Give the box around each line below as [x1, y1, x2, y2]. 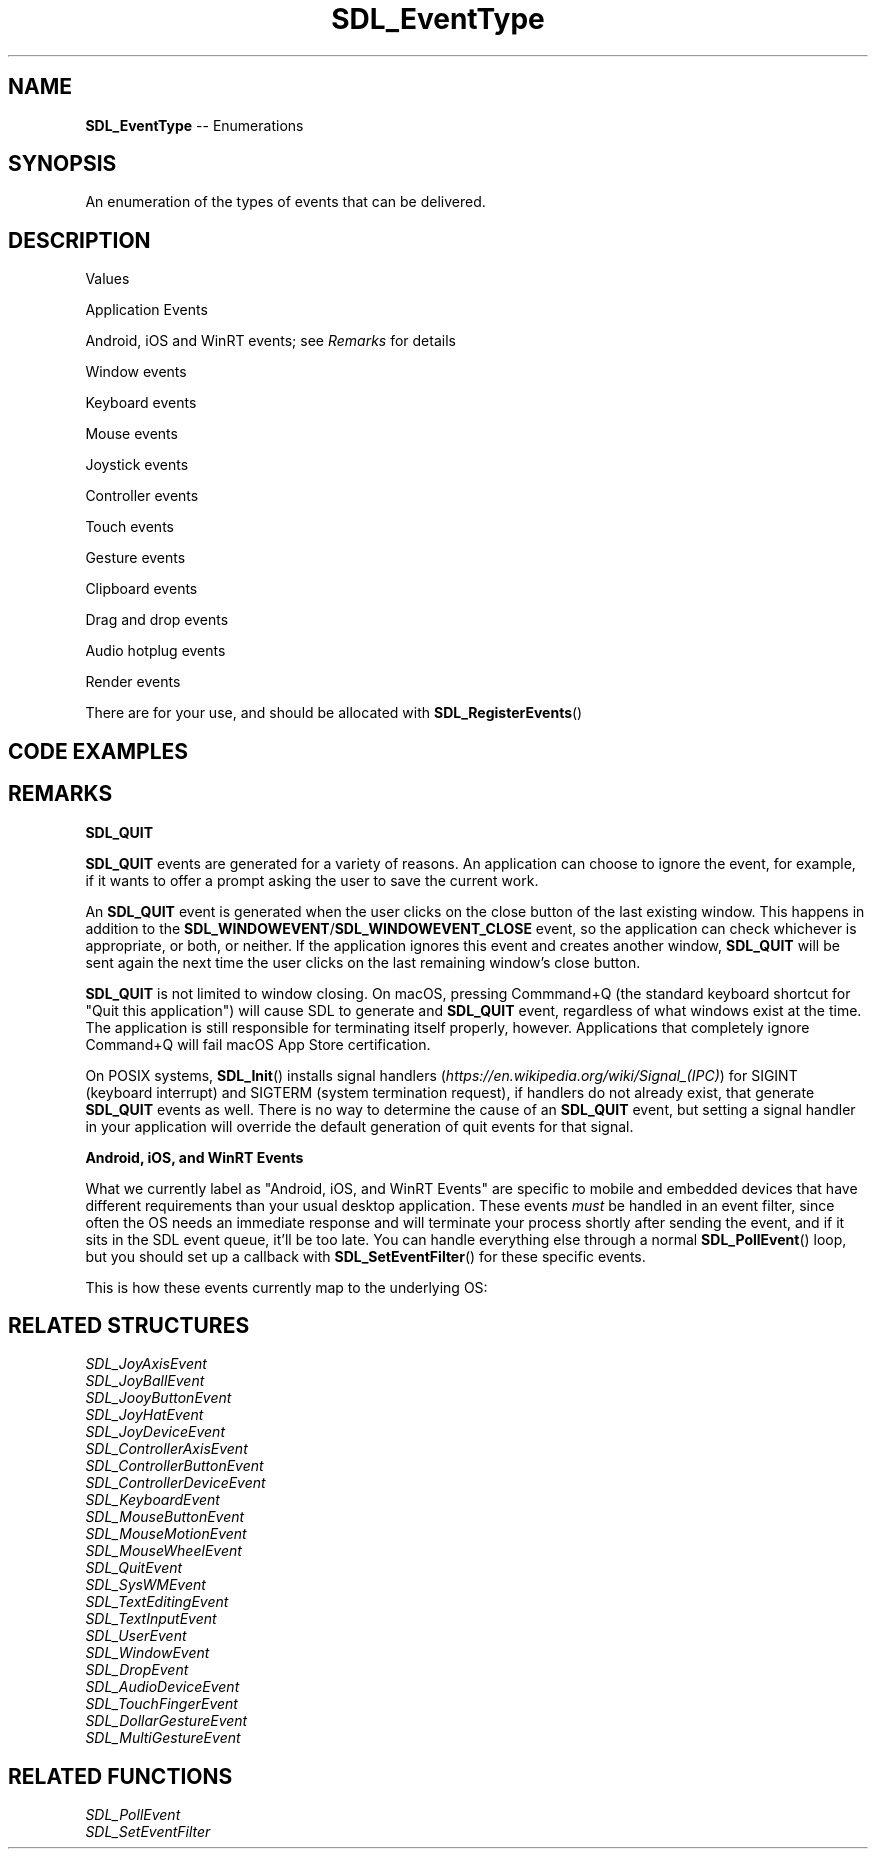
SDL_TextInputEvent [85, 1610, 217, 1628]
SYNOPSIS [8, 151, 117, 177]
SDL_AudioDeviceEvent [85, 1678, 240, 1696]
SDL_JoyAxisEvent [85, 1355, 207, 1373]
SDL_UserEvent [85, 1627, 187, 1645]
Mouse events [85, 425, 178, 443]
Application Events [85, 301, 208, 319]
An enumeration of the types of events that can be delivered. [85, 193, 486, 211]
